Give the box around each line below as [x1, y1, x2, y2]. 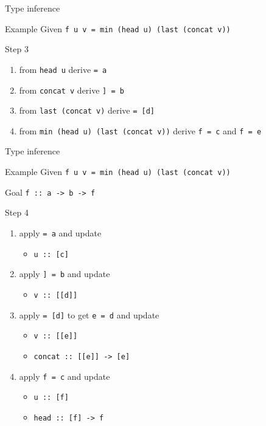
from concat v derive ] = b [19, 83, 124, 96]
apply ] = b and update [19, 267, 110, 280]
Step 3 [5, 43, 29, 55]
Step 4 [5, 206, 29, 219]
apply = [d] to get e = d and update [19, 308, 159, 321]
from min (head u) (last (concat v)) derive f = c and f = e [19, 124, 262, 137]
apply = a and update [19, 226, 102, 239]
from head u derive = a [19, 63, 107, 75]
